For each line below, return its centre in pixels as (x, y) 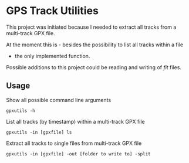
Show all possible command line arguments (59, 100)
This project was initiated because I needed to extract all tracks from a (91, 27)
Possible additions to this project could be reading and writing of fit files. (94, 67)
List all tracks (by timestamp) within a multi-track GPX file (75, 121)
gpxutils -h (21, 111)
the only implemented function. (52, 56)
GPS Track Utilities (52, 11)
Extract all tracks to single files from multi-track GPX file (74, 143)
